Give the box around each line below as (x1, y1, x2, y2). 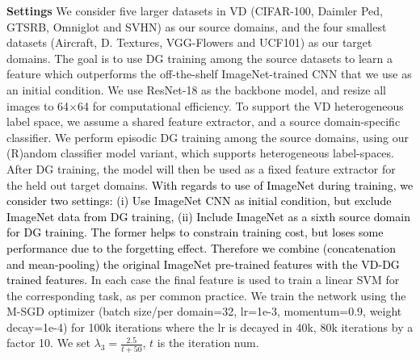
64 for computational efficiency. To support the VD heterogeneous (77, 97, 404, 114)
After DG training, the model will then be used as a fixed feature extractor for (6, 160, 396, 177)
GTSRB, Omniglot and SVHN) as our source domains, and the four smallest (6, 18, 387, 35)
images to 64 (6, 97, 69, 114)
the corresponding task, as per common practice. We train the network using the (6, 287, 406, 303)
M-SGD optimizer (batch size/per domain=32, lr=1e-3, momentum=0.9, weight (6, 303, 402, 320)
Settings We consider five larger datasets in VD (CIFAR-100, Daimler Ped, (6, 2, 383, 19)
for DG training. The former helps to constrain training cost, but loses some (6, 224, 384, 241)
